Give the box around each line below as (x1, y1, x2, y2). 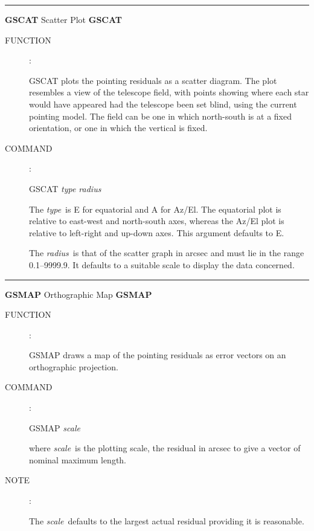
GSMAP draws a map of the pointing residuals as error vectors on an (29, 349, 286, 361)
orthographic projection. (29, 360, 118, 373)
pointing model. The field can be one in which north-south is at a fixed (29, 109, 292, 122)
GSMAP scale (29, 421, 80, 434)
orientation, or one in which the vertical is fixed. (29, 121, 208, 134)
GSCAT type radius (29, 182, 101, 195)
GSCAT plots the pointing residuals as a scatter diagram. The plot (29, 74, 277, 86)
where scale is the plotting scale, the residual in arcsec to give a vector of (29, 442, 301, 454)
